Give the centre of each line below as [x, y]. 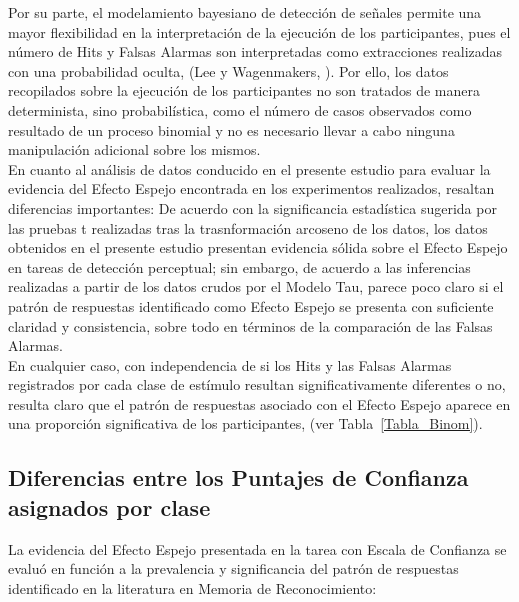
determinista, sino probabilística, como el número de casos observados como [240, 109]
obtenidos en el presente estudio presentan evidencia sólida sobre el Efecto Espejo [258, 247]
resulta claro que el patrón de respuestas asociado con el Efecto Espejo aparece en [259, 403]
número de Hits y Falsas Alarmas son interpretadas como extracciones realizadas [255, 51]
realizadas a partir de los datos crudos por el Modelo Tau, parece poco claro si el [256, 286]
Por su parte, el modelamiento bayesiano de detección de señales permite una [245, 12]
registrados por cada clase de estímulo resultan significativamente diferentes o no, [257, 384]
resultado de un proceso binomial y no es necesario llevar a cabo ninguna [231, 129]
